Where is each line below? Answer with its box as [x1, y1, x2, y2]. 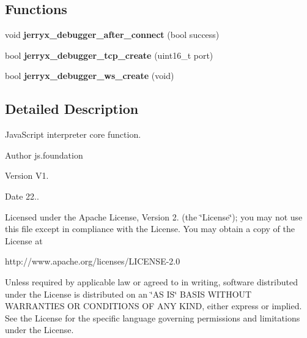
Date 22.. [5, 189, 39, 202]
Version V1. [5, 169, 49, 182]
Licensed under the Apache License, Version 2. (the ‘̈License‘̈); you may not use [5, 210, 303, 223]
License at [5, 234, 43, 247]
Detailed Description [5, 99, 139, 118]
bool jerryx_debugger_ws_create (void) [5, 69, 174, 82]
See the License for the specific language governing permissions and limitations [5, 311, 300, 324]
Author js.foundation [5, 148, 83, 161]
